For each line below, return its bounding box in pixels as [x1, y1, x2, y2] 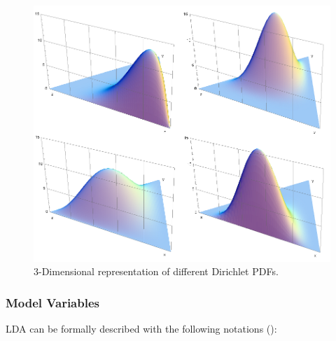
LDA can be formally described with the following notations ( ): [6, 321, 277, 335]
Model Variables [6, 293, 99, 311]
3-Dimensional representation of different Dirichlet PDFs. [34, 264, 279, 279]
